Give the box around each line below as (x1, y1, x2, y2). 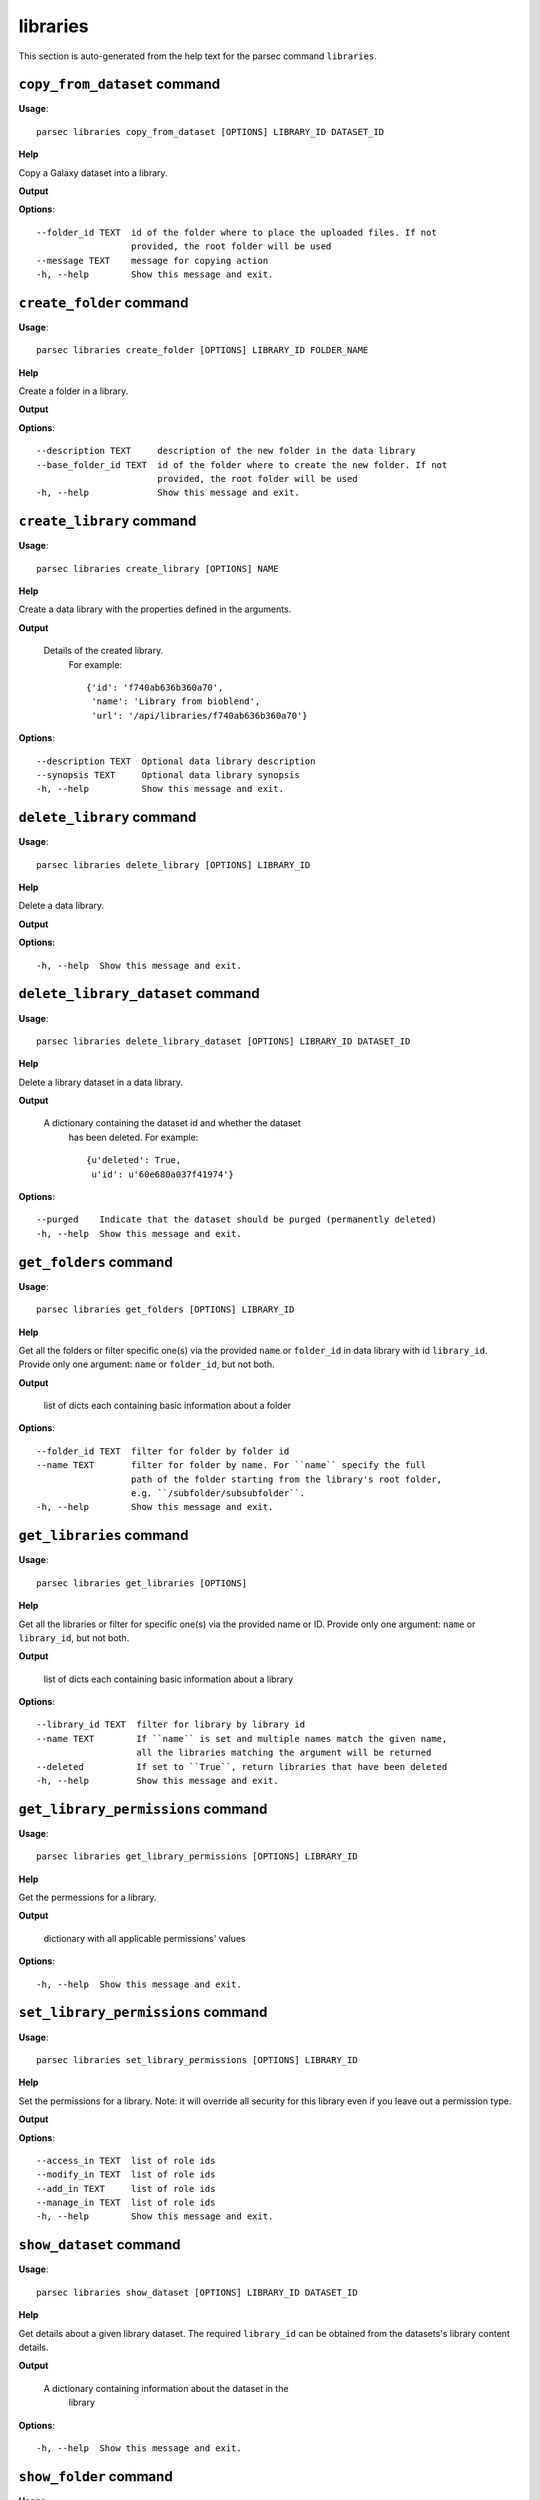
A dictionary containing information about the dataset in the (43, 2382, 289, 2394)
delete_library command (18, 809, 197, 826)
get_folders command (18, 1253, 174, 1270)
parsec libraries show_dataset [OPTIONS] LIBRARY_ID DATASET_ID (36, 2286, 359, 2298)
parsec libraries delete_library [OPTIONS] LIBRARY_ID (36, 859, 311, 870)
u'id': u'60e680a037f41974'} (91, 1168, 235, 1180)
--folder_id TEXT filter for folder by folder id (36, 1445, 290, 1457)
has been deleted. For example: (68, 1131, 199, 1143)
